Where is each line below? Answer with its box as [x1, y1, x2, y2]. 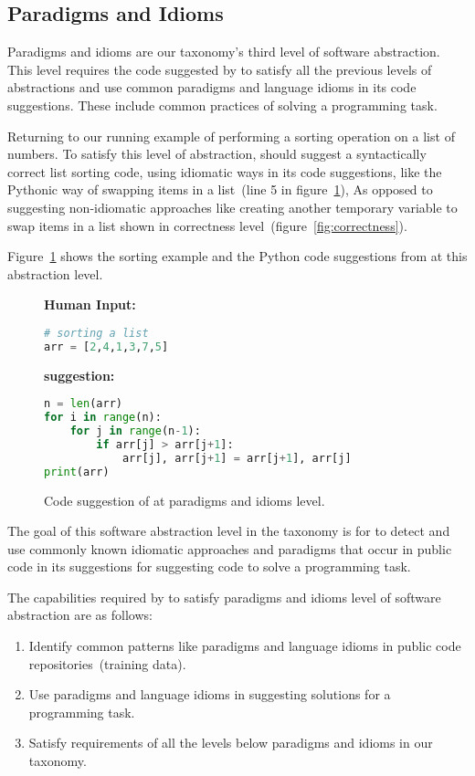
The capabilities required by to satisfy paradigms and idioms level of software [7, 587, 441, 606]
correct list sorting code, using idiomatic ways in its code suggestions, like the [7, 162, 442, 181]
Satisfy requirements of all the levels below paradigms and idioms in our [28, 733, 433, 752]
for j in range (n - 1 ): [69, 425, 201, 438]
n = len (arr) [44, 397, 122, 411]
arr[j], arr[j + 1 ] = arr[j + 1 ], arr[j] [121, 451, 352, 465]
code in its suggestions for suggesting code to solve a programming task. [7, 557, 411, 576]
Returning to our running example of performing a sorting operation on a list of [7, 126, 455, 145]
